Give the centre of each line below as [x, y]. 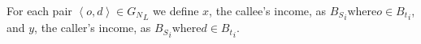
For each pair [39, 10]
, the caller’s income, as [93, 28]
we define [176, 10]
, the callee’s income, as [268, 10]
